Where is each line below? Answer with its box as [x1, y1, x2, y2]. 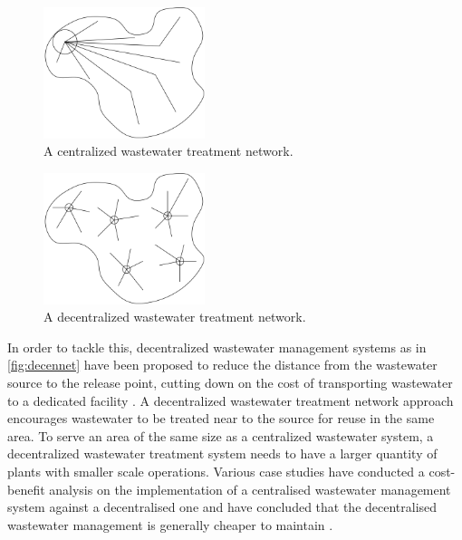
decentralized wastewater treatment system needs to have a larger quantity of [7, 444, 438, 463]
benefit [7, 479, 45, 498]
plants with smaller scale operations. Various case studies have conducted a [7, 461, 425, 480]
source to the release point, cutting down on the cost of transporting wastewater [7, 372, 453, 391]
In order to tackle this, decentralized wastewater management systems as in [7, 337, 427, 356]
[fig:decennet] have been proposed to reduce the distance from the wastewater [7, 355, 438, 374]
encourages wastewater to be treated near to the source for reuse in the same [7, 409, 435, 428]
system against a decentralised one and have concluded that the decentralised [7, 497, 438, 516]
